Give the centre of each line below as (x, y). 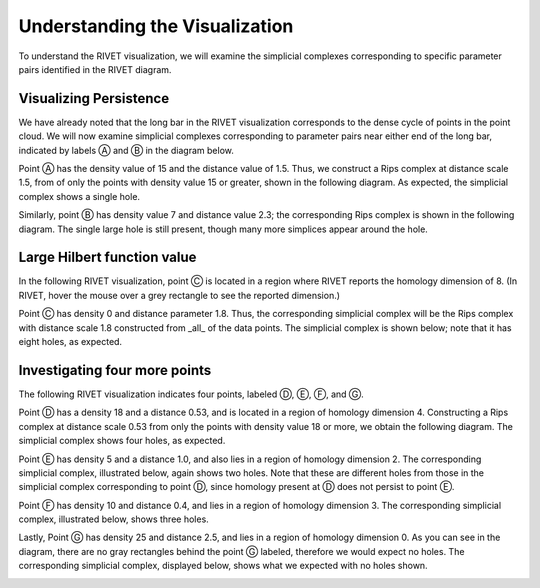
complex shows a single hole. (79, 196)
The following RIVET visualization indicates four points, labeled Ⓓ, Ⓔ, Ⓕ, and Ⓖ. (191, 394)
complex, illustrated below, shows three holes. (113, 519)
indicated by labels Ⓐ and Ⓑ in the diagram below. (126, 150)
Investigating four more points (115, 370)
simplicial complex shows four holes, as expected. (122, 441)
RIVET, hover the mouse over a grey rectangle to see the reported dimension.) (179, 295)
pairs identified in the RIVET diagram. (95, 69)
